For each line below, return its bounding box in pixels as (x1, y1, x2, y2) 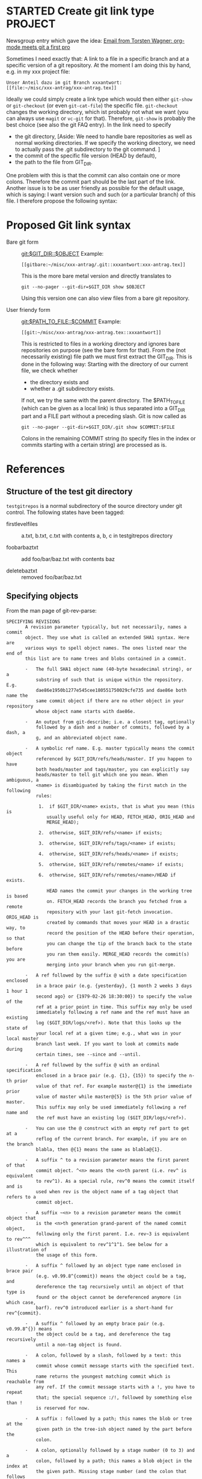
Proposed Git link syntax (6, 218, 131, 232)
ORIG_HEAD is (6, 914, 39, 920)
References (6, 463, 65, 476)
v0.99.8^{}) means (6, 1326, 52, 1332)
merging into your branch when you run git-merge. (46, 961, 176, 968)
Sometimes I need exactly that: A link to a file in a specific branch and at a (6, 55, 189, 62)
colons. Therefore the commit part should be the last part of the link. (6, 178, 176, 185)
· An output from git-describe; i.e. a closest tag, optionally (25, 719, 195, 725)
